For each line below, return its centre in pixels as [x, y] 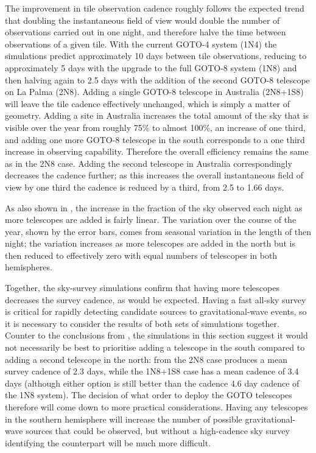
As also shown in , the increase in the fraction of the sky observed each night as [154, 207]
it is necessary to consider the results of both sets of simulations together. [142, 323]
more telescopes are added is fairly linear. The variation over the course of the [151, 219]
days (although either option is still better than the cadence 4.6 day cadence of [152, 383]
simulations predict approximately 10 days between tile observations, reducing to [156, 56]
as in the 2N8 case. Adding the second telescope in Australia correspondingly [149, 163]
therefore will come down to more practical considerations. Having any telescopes [156, 407]
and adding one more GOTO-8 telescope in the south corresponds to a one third [155, 139]
